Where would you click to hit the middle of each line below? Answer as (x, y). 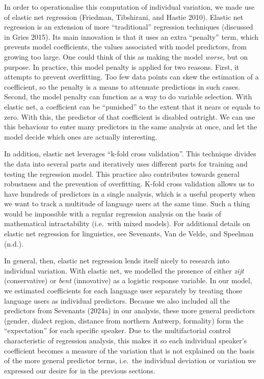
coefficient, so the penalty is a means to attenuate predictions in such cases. (122, 86)
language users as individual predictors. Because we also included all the (117, 300)
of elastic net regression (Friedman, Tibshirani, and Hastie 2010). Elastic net (124, 17)
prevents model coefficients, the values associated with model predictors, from (125, 47)
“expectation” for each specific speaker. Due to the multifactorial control (117, 330)
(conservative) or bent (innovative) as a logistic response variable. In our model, (128, 280)
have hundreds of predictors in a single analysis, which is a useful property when (130, 193)
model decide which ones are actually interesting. (81, 136)
